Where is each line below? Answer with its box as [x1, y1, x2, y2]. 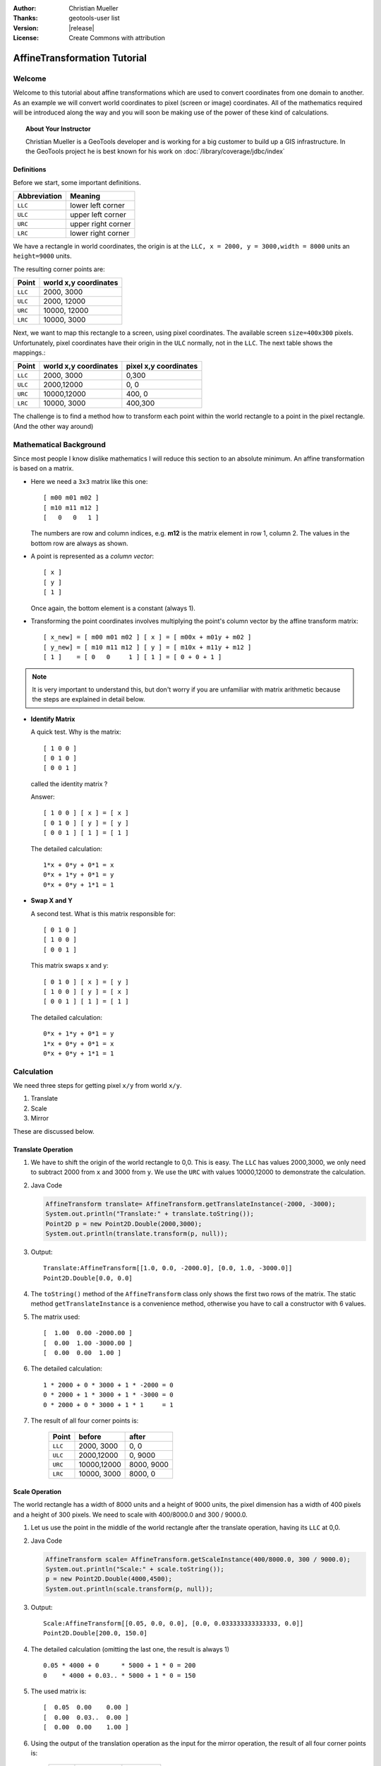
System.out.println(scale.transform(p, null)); [45, 1584, 213, 1593]
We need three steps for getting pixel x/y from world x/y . [13, 1081, 182, 1090]
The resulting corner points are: [13, 265, 105, 273]
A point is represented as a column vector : [30, 552, 155, 561]
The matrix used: [30, 1312, 80, 1321]
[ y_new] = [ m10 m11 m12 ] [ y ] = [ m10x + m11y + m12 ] [43, 643, 252, 651]
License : [13, 34, 39, 42]
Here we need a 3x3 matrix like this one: [30, 477, 148, 485]
